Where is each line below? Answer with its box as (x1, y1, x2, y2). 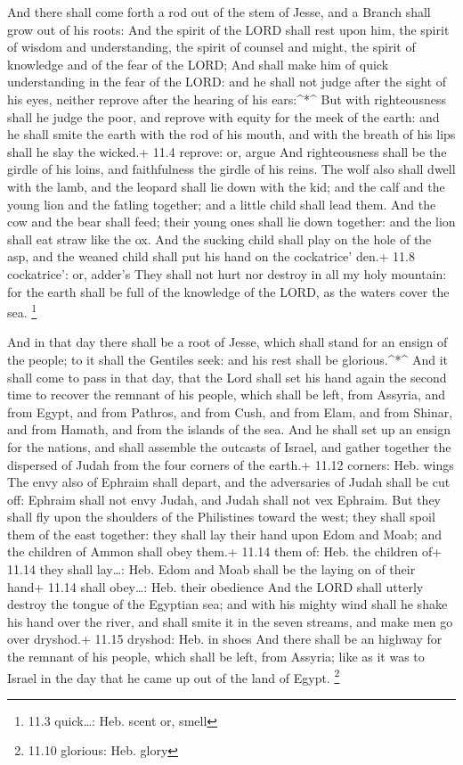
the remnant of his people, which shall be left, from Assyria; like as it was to (7, 647, 425, 666)
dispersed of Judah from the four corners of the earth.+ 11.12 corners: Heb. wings (7, 455, 454, 473)
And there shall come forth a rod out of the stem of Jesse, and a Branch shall (7, 3, 431, 21)
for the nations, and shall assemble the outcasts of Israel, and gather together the (7, 437, 451, 456)
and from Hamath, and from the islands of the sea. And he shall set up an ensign (7, 420, 451, 439)
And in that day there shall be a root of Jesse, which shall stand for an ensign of (7, 333, 448, 351)
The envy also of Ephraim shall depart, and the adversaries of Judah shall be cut (7, 473, 451, 491)
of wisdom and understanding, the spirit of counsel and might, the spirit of (7, 37, 416, 56)
